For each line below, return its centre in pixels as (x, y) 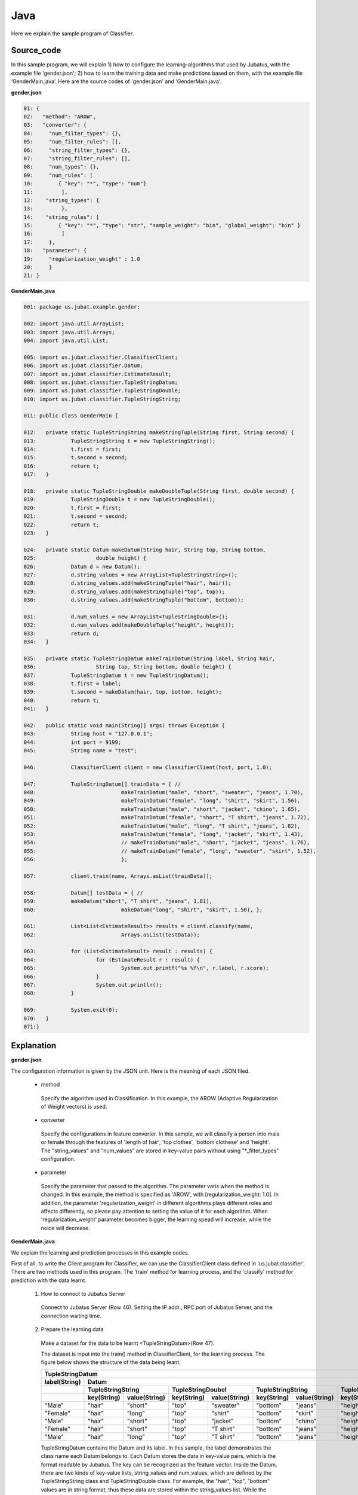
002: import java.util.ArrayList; (74, 324)
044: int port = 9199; (72, 742)
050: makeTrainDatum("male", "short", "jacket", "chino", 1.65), (162, 809)
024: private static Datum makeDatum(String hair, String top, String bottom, (145, 550)
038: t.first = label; (72, 684)
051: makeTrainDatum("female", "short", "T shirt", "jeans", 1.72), (167, 817)
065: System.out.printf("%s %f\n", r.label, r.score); (146, 968)
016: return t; (61, 466)
